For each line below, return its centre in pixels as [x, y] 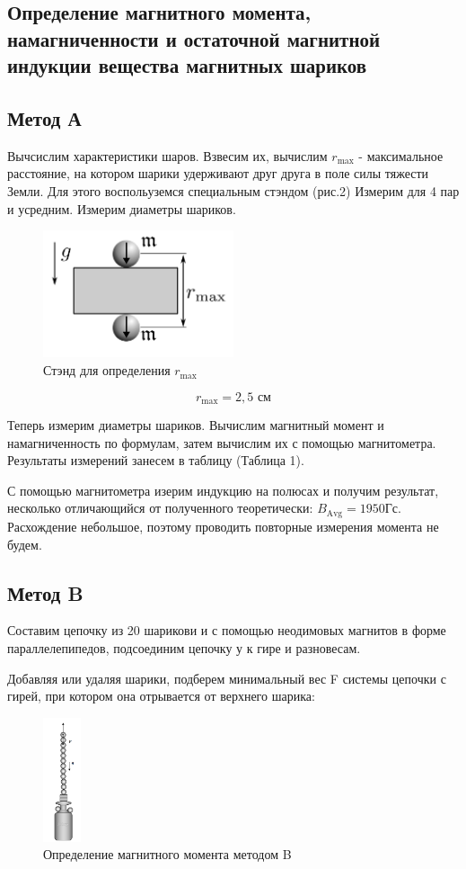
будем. [25, 544]
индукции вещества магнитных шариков [187, 65]
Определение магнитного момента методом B [167, 854]
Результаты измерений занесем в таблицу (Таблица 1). [156, 460]
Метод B [45, 592]
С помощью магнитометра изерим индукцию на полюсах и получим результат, [223, 490]
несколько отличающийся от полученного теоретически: [160, 508]
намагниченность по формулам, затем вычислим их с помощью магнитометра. [222, 442]
